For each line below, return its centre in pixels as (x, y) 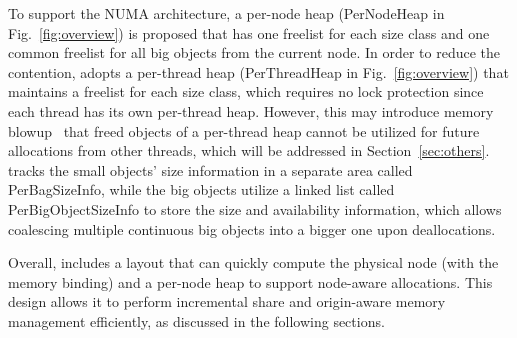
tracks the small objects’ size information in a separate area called (210, 169)
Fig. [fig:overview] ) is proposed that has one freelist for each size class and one (249, 32)
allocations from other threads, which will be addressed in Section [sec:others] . (249, 150)
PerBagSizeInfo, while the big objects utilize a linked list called (201, 189)
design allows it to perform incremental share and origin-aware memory (227, 301)
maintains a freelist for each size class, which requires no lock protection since (246, 91)
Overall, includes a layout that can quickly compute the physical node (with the (253, 262)
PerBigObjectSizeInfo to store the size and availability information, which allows (255, 208)
